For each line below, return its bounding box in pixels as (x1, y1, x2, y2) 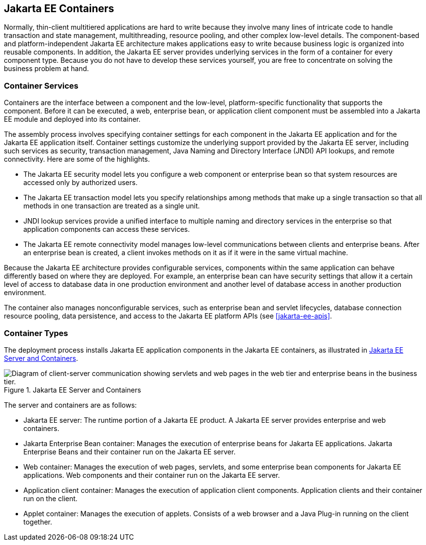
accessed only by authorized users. (23, 178, 138, 187)
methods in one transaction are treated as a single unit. (23, 202, 200, 210)
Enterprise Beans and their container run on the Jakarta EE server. (23, 447, 236, 456)
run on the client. (23, 494, 78, 503)
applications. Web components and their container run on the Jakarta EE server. (23, 470, 280, 479)
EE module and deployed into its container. (4, 115, 141, 124)
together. (23, 517, 53, 526)
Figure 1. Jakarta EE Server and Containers (4, 385, 141, 394)
